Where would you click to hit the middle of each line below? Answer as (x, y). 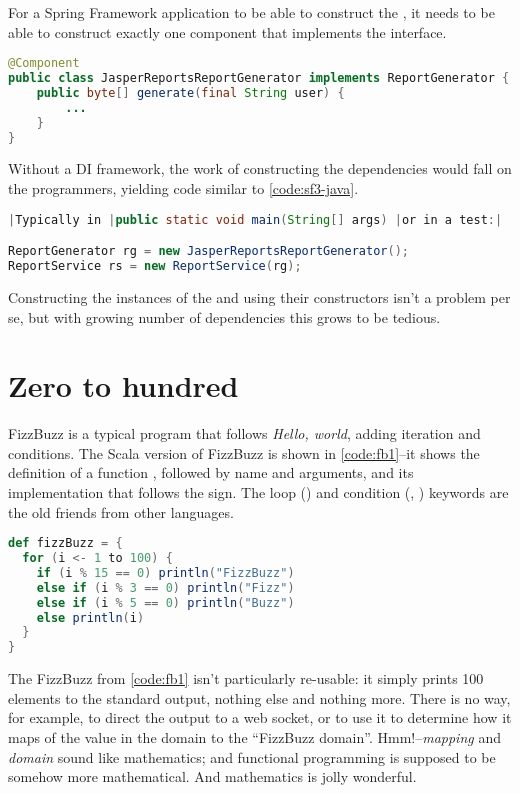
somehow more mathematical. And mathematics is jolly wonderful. (212, 776)
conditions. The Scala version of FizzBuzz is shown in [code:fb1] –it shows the (244, 452)
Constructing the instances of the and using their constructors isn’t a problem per (259, 296)
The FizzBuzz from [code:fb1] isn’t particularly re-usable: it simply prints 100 (246, 678)
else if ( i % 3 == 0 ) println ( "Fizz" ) (165, 587)
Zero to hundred (123, 385)
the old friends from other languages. (121, 511)
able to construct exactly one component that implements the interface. (227, 31)
